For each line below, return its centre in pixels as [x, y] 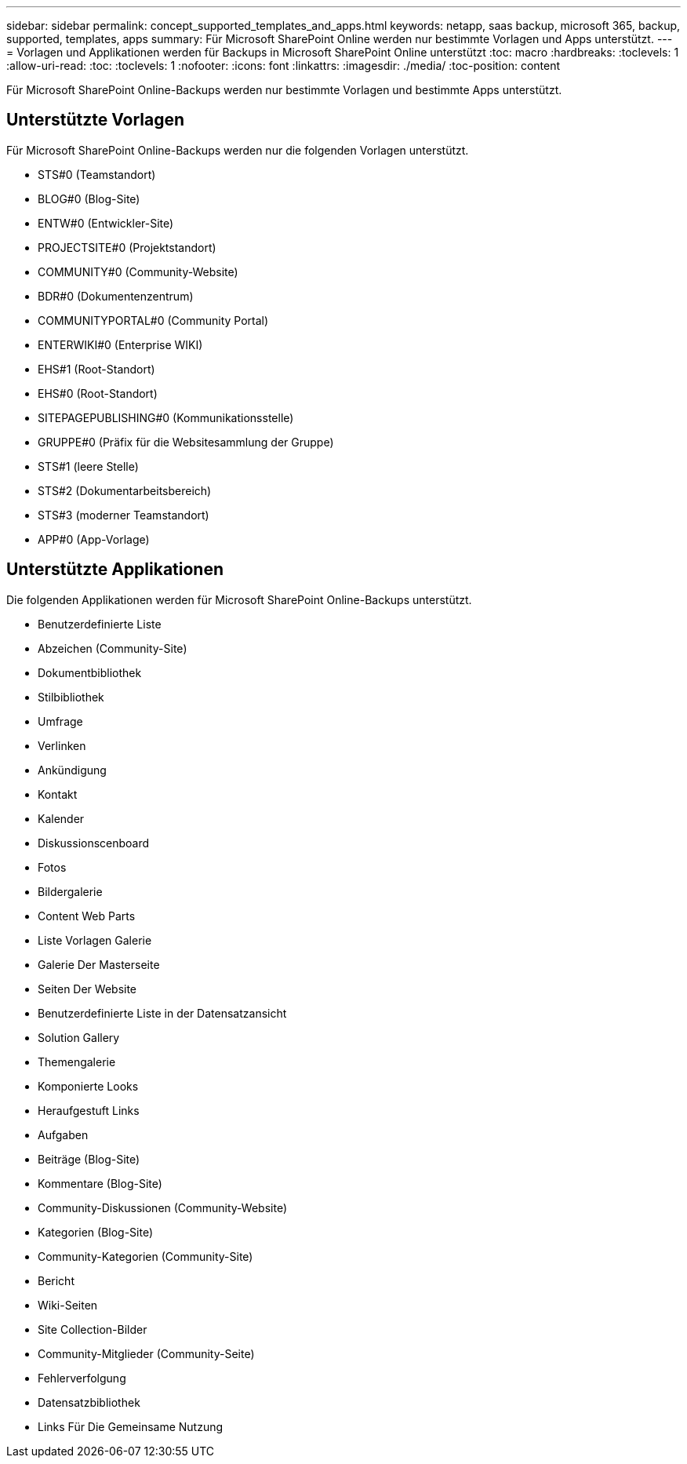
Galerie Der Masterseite [99, 964]
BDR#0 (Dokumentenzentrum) [116, 296]
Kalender [61, 818]
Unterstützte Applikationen [115, 570]
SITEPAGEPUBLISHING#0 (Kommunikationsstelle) [166, 417]
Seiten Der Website [87, 989]
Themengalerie [77, 1062]
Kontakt [58, 794]
